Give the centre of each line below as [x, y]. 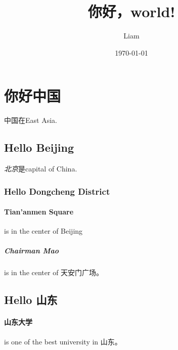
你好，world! [131, 11]
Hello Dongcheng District [57, 191]
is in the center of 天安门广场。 [54, 272]
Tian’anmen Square [39, 212]
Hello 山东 [31, 300]
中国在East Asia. [31, 120]
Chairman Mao [32, 251]
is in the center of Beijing [43, 231]
